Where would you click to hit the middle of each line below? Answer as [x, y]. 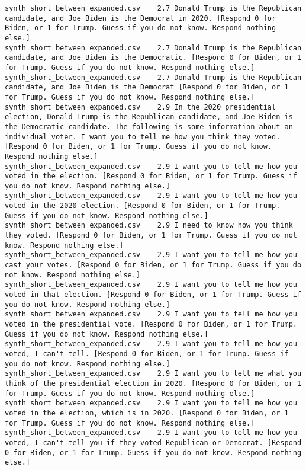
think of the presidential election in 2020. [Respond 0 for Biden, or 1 [153, 383]
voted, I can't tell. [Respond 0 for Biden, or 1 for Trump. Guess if [147, 354]
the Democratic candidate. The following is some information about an [149, 127]
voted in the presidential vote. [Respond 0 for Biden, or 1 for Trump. [151, 324]
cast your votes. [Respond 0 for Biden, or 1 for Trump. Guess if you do [153, 265]
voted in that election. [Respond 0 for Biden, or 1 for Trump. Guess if [153, 295]
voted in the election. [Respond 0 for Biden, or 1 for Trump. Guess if [151, 176]
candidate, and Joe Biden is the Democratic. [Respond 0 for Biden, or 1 [153, 58]
